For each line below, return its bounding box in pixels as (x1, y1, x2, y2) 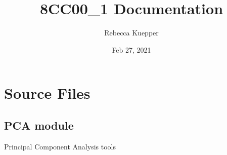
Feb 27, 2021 (112, 44, 151, 55)
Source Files (4, 83, 90, 103)
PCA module (4, 117, 74, 133)
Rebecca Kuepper (104, 27, 159, 38)
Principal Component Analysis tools (4, 141, 116, 151)
